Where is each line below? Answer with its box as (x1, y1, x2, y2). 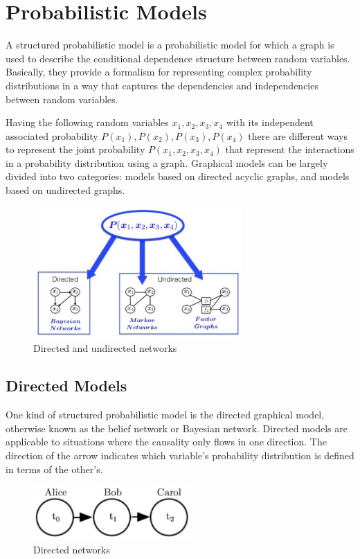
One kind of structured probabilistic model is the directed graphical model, (6, 407, 325, 422)
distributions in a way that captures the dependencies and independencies (6, 78, 318, 92)
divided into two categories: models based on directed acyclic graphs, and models (6, 169, 350, 184)
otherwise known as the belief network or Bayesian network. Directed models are (6, 420, 348, 435)
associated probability (6, 128, 98, 143)
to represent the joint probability (6, 142, 145, 157)
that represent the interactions (225, 142, 354, 157)
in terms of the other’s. (6, 461, 103, 476)
